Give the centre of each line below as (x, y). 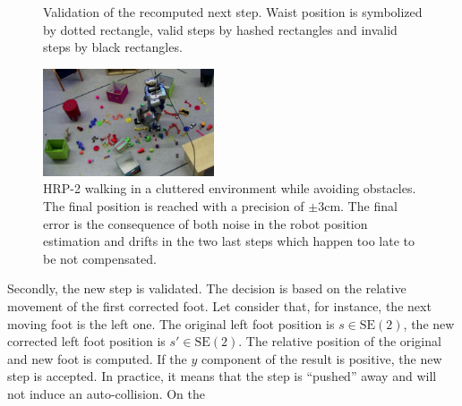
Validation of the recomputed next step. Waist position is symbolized (233, 12)
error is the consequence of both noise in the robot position (205, 223)
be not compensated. (100, 258)
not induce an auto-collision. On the (106, 393)
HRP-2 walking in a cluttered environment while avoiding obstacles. (230, 188)
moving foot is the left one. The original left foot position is (171, 323)
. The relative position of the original (340, 341)
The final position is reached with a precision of (174, 205)
